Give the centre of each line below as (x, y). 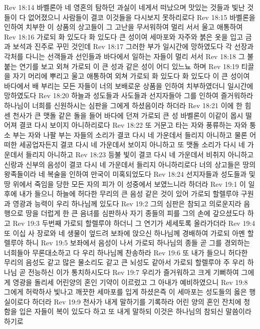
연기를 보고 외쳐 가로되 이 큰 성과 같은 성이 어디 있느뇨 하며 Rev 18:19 (129, 66)
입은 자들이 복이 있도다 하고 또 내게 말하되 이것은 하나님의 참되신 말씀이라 (135, 311)
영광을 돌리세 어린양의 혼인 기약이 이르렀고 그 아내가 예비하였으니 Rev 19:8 (130, 282)
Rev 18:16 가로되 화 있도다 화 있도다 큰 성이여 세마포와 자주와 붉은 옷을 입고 (124, 36)
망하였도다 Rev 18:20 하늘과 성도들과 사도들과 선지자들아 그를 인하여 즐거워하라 (129, 95)
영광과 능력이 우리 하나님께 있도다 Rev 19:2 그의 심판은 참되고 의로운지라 (127, 203)
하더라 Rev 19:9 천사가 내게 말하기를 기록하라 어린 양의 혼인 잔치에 (137, 301)
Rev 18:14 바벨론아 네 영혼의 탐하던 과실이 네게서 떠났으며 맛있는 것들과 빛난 (124, 7)
